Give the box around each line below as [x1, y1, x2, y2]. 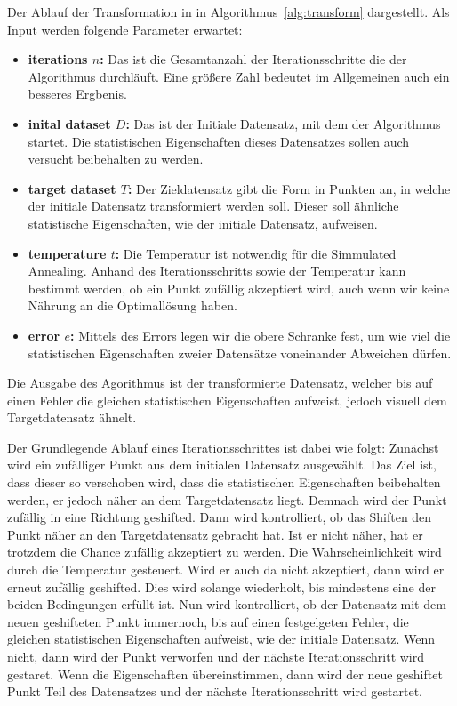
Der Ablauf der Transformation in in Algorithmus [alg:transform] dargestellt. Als [7, 3, 450, 20]
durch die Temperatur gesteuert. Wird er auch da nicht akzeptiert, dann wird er [7, 560, 445, 579]
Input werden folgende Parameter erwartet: [7, 20, 243, 38]
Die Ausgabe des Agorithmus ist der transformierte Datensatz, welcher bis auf [7, 373, 433, 392]
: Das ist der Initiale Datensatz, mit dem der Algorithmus [125, 114, 441, 132]
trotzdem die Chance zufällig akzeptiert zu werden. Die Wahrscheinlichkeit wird [7, 542, 442, 561]
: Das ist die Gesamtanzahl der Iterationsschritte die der [100, 50, 407, 68]
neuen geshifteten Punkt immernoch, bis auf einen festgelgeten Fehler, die [7, 612, 409, 630]
